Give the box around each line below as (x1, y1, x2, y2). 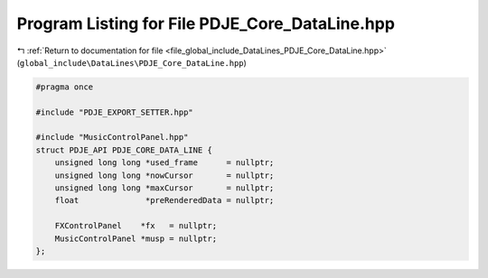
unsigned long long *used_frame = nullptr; (54, 158, 275, 168)
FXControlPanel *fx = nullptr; (54, 221, 217, 231)
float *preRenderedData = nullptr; (54, 195, 275, 206)
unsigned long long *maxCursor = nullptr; (54, 183, 275, 193)
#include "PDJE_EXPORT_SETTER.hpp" (35, 107, 193, 117)
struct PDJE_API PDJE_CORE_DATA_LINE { (35, 144, 212, 155)
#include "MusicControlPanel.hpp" (35, 132, 189, 143)
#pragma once (35, 81, 94, 92)
